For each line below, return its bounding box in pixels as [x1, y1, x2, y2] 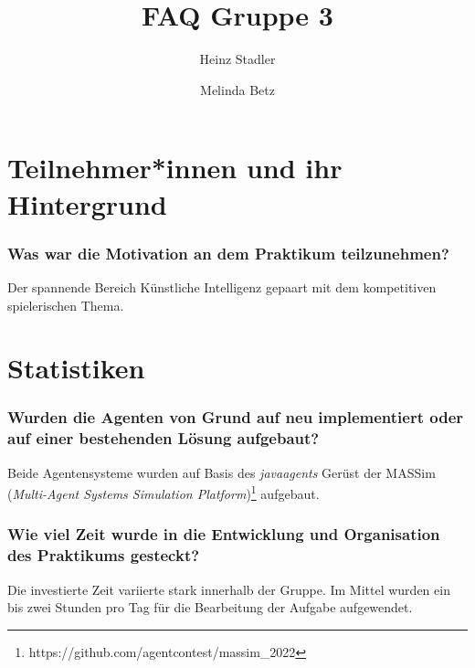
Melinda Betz [200, 80, 275, 99]
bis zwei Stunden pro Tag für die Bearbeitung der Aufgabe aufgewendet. [7, 598, 413, 617]
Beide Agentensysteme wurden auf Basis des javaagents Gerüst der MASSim [7, 462, 436, 482]
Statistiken [7, 349, 145, 387]
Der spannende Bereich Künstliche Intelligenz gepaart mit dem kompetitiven [7, 277, 437, 296]
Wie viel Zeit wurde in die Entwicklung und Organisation [7, 523, 440, 546]
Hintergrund [7, 185, 167, 222]
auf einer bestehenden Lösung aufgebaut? [7, 427, 320, 450]
